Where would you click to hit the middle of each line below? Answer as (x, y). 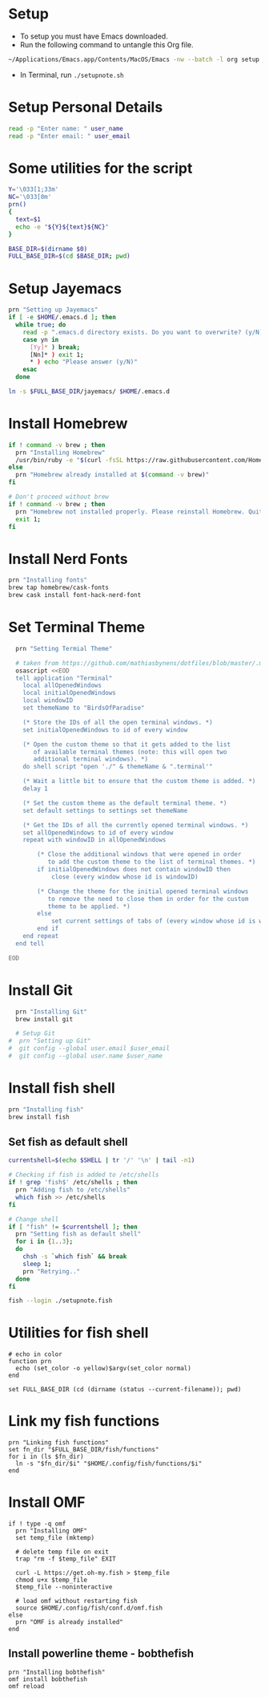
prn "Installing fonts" (48, 580)
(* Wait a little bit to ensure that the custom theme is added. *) (139, 782)
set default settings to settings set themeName (105, 810)
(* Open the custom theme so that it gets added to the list (126, 744)
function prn (30, 1362)
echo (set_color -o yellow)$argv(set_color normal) (104, 1369)
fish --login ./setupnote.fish (60, 1301)
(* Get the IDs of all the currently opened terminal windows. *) (136, 825)
